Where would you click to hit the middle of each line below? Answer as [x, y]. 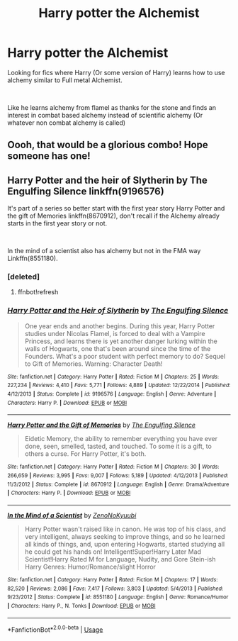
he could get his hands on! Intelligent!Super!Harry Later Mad [113, 552]
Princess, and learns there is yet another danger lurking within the [121, 341]
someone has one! [49, 156]
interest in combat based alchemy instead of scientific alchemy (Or [105, 115]
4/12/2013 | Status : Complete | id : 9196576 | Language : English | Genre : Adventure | [112, 394]
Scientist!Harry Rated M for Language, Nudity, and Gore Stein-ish [120, 559]
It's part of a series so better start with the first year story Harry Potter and [116, 208]
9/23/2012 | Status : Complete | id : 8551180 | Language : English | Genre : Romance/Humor [118, 597]
